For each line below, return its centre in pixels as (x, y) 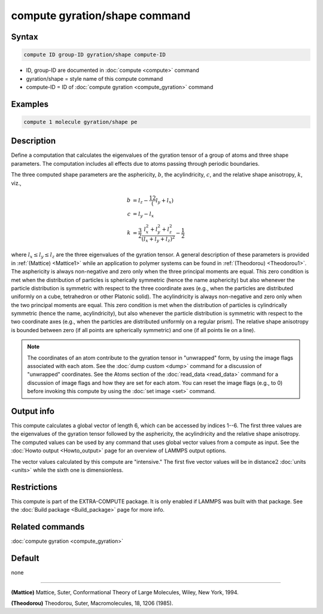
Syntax (25, 37)
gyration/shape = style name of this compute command (95, 78)
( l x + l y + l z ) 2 (158, 239)
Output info (33, 411)
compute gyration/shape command (101, 16)
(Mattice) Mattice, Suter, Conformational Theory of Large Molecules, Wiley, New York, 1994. (125, 592)
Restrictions (34, 487)
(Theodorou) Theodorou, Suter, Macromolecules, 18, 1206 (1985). (92, 603)
